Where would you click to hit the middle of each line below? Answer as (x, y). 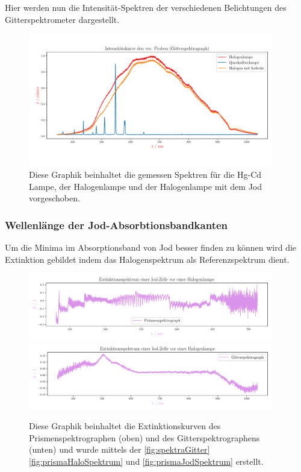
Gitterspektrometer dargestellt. (62, 19)
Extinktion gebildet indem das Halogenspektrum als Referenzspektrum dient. (147, 259)
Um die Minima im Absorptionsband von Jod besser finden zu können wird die (151, 247)
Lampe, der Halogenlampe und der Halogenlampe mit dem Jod (146, 186)
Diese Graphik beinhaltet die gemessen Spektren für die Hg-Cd (145, 175)
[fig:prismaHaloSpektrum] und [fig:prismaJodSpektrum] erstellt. (146, 461)
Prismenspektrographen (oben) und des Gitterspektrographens (144, 437)
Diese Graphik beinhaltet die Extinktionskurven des (125, 426)
